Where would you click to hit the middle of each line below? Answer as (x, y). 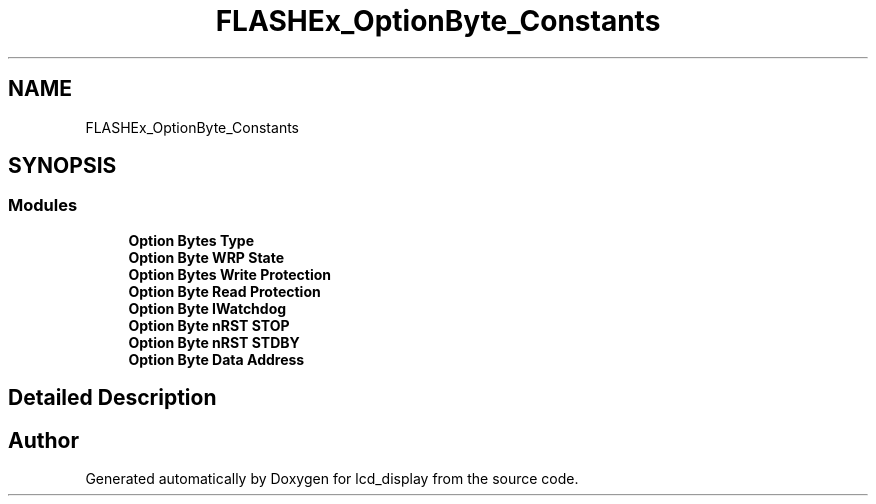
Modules (43, 205)
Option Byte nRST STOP (209, 325)
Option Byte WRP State (206, 257)
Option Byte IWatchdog (207, 308)
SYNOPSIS (62, 166)
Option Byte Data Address (216, 359)
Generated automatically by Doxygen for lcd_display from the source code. (332, 479)
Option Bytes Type (191, 240)
